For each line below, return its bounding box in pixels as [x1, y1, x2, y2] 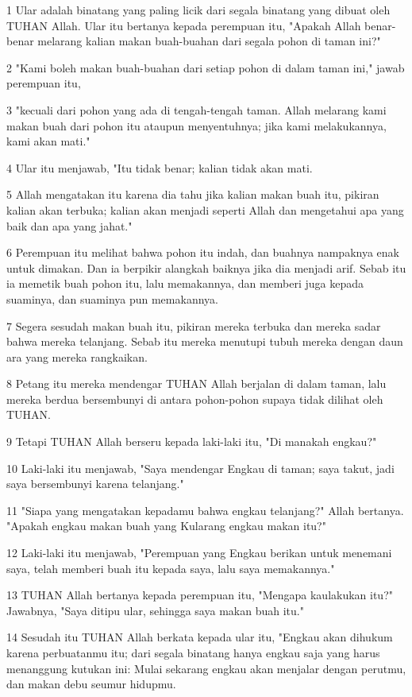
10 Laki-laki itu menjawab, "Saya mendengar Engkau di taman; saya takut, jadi [6, 459, 395, 476]
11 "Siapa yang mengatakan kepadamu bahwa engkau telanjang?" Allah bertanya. [6, 501, 404, 518]
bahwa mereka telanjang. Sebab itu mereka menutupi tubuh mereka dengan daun [6, 333, 403, 350]
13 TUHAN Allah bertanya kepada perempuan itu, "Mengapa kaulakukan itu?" [6, 587, 394, 603]
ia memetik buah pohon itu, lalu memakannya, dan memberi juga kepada [6, 275, 364, 292]
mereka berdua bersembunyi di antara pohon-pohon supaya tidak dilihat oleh [6, 390, 383, 407]
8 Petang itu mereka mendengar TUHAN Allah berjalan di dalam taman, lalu [6, 375, 387, 392]
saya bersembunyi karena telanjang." [6, 475, 184, 492]
